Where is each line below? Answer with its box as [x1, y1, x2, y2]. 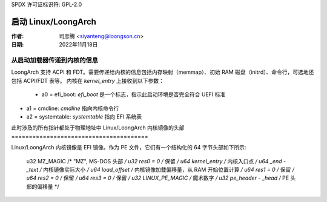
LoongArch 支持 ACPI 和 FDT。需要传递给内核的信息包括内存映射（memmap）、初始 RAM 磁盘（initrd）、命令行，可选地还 [11, 68, 314, 76]
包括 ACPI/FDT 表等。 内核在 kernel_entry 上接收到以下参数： [11, 77, 165, 84]
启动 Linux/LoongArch [11, 16, 97, 27]
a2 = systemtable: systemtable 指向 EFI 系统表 [26, 113, 142, 120]
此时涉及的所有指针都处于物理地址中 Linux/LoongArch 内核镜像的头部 [11, 124, 185, 131]
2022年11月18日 [59, 41, 98, 48]
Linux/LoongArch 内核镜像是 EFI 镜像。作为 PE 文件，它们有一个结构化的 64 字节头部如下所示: [11, 144, 246, 151]
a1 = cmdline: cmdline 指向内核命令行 [26, 105, 119, 112]
